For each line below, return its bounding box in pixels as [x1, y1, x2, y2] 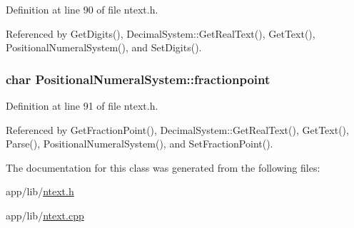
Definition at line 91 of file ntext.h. [6, 98, 158, 113]
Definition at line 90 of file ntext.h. [6, 2, 158, 16]
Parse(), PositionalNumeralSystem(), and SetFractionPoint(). [6, 136, 273, 151]
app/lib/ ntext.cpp [6, 207, 84, 222]
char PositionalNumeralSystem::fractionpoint [6, 70, 270, 88]
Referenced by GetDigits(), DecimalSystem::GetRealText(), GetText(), [6, 26, 315, 41]
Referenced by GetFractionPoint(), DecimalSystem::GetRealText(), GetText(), [6, 122, 349, 137]
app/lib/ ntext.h [6, 184, 74, 199]
